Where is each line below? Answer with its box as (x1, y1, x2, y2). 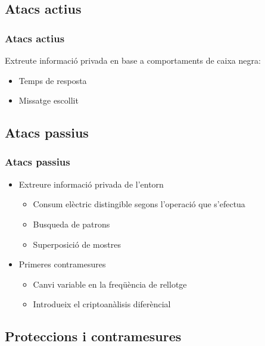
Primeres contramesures (18, 258, 106, 270)
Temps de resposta (18, 74, 87, 86)
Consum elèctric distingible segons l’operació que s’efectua (33, 198, 245, 210)
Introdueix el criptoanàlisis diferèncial (33, 298, 171, 310)
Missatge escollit (18, 94, 79, 107)
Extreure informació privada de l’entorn (18, 177, 164, 190)
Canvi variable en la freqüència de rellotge (33, 278, 187, 290)
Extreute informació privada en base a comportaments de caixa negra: (5, 54, 261, 66)
